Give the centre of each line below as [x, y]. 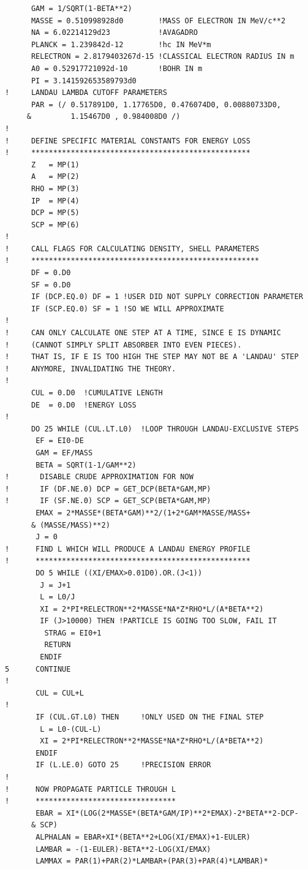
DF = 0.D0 [51, 273]
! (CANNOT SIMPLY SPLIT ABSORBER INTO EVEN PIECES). [123, 345]
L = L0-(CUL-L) [71, 729]
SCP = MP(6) [55, 225]
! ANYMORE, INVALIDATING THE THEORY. [91, 369]
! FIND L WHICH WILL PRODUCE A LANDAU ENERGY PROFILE [128, 549]
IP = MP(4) [55, 201]
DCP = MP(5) [55, 213]
